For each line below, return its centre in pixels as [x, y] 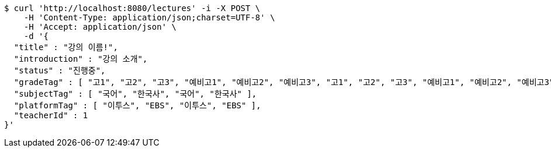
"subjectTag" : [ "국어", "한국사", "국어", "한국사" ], [135, 94]
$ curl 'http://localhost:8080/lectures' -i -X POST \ [132, 8]
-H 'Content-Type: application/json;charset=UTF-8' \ [149, 17]
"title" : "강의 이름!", [66, 47]
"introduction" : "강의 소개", [81, 59]
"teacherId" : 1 [51, 115]
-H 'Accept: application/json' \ [100, 27]
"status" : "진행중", [60, 70]
